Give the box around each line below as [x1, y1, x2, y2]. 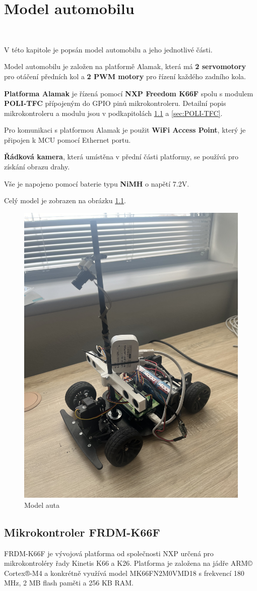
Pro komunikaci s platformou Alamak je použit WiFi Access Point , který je [4, 125, 246, 135]
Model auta [24, 499, 60, 510]
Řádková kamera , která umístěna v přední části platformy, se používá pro [4, 151, 238, 162]
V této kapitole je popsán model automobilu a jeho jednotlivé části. [4, 44, 213, 54]
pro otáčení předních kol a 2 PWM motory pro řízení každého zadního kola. [4, 71, 246, 81]
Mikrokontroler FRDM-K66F [4, 524, 160, 540]
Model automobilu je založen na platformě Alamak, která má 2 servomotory [4, 61, 246, 72]
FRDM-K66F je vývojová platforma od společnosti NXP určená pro [4, 548, 214, 558]
